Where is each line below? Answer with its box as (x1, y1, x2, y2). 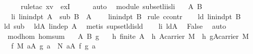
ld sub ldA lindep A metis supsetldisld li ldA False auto (4, 21, 226, 31)
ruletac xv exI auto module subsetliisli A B (20, 1, 202, 11)
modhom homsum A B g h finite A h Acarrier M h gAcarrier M (7, 30, 249, 41)
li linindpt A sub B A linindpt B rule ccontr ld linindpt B (11, 11, 241, 21)
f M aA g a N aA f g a (11, 40, 96, 51)
